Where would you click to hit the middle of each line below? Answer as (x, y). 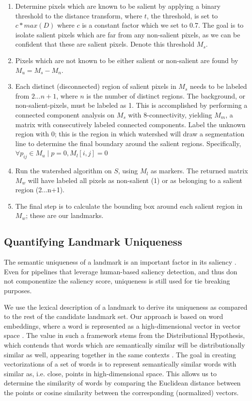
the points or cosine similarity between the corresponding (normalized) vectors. (121, 392)
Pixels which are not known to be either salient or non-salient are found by (127, 60)
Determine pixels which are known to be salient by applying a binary (118, 6)
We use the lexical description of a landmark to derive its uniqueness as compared (126, 307)
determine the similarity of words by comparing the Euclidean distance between (122, 383)
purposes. (18, 291)
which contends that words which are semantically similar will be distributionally (125, 345)
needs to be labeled (218, 86)
